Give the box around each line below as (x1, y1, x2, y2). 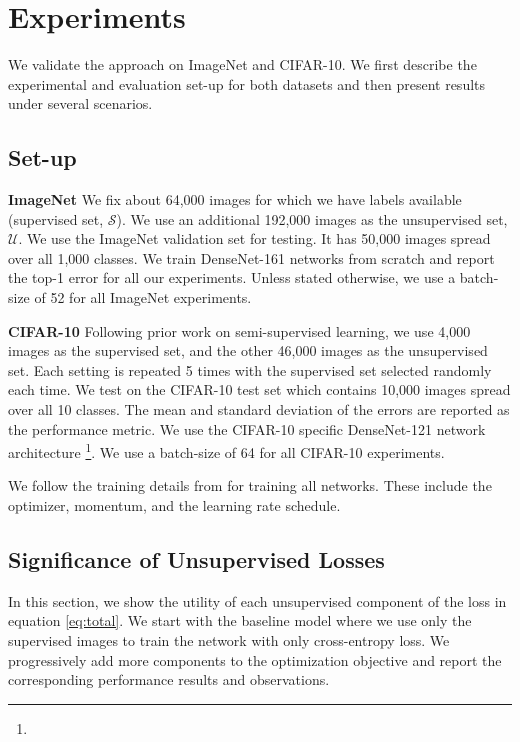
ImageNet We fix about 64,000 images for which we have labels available (8, 189, 462, 210)
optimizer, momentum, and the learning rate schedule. (8, 495, 341, 516)
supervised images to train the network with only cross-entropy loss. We (8, 630, 450, 651)
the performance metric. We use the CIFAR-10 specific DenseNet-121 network (8, 418, 486, 439)
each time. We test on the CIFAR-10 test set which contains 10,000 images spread (8, 379, 511, 400)
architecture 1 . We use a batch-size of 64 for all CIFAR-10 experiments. (8, 439, 445, 462)
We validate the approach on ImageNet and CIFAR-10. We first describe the (8, 54, 477, 75)
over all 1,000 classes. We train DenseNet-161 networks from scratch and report (8, 247, 495, 268)
